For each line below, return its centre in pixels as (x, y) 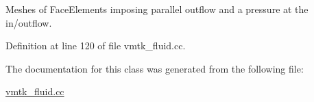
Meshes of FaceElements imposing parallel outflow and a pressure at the (157, 9)
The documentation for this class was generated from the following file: (155, 68)
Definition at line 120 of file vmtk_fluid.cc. (96, 46)
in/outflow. (29, 22)
